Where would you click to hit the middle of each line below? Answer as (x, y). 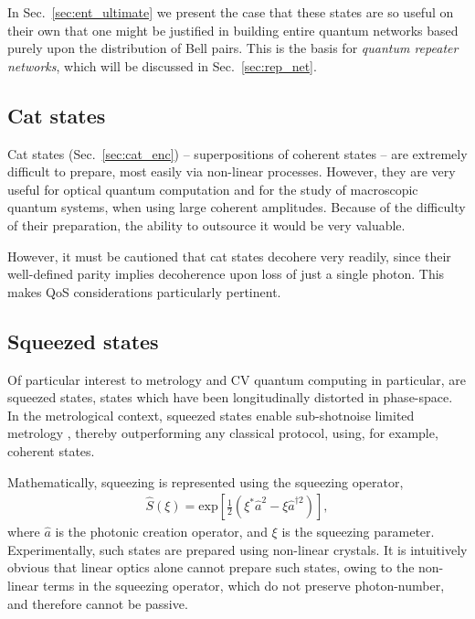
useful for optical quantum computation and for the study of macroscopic (213, 189)
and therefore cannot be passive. (98, 603)
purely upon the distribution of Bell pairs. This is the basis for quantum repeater (233, 48)
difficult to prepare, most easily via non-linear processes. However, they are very (232, 171)
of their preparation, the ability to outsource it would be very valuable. (206, 224)
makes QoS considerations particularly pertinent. (144, 291)
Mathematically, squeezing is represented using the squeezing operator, (206, 481)
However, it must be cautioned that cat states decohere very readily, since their (229, 256)
